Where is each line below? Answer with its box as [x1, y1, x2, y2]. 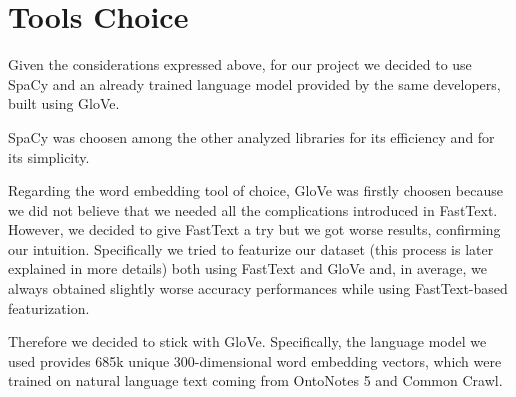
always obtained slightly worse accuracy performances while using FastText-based [8, 278, 508, 299]
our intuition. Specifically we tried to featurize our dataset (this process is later [8, 238, 494, 259]
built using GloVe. [8, 93, 120, 114]
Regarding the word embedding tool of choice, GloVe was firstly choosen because [8, 180, 503, 201]
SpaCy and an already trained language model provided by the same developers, [8, 73, 501, 94]
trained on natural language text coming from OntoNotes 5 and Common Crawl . [8, 370, 503, 391]
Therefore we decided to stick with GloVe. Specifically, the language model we [8, 331, 487, 352]
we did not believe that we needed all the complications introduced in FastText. [8, 199, 498, 220]
